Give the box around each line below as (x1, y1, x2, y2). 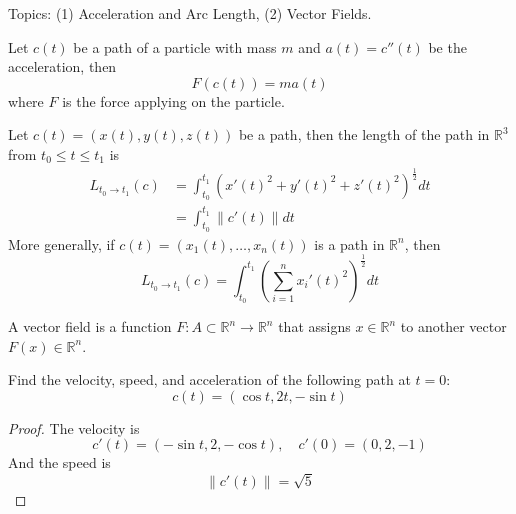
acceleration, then (8, 56, 117, 77)
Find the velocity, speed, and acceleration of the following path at (8, 369, 411, 390)
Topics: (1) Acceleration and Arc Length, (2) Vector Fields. (8, 3, 372, 23)
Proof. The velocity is (8, 417, 140, 438)
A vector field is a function (8, 316, 172, 337)
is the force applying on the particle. (62, 90, 285, 111)
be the (428, 36, 467, 57)
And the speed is (8, 452, 111, 473)
